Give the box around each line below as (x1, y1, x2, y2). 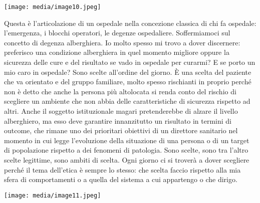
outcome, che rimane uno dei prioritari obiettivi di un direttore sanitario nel (4, 125, 238, 136)
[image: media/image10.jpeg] (4, 3, 101, 10)
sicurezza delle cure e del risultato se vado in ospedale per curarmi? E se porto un (4, 57, 255, 67)
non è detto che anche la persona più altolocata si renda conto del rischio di (4, 86, 236, 96)
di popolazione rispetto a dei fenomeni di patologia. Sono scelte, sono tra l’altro (4, 145, 248, 155)
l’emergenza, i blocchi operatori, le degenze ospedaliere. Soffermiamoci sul (4, 27, 230, 38)
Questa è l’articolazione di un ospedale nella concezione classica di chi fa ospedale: (4, 17, 256, 28)
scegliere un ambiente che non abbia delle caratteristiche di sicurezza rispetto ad (4, 96, 250, 106)
